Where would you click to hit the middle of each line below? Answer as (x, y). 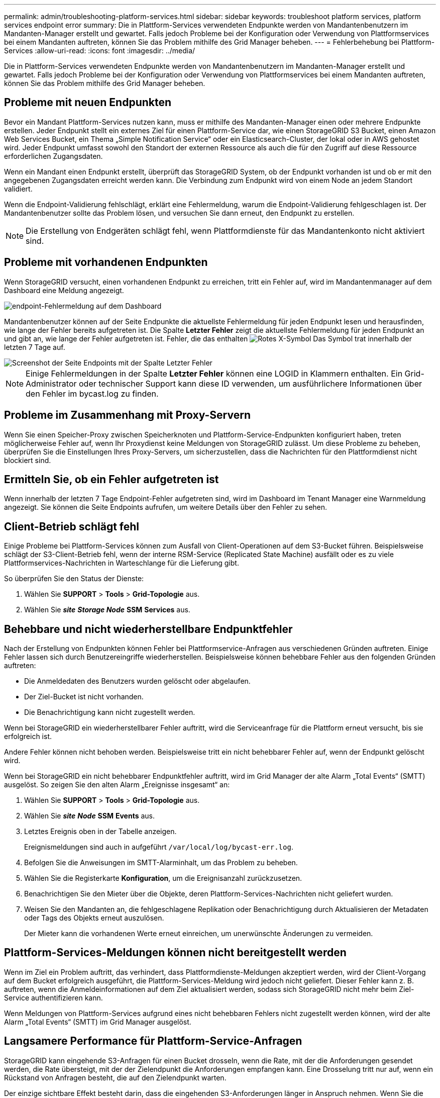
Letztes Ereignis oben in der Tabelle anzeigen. (100, 832)
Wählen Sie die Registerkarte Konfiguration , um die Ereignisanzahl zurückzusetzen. (163, 878)
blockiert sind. (28, 460)
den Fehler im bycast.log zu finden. (92, 393)
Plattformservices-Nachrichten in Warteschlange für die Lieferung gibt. (122, 563)
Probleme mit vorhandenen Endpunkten (106, 262)
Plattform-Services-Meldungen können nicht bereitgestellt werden (175, 953)
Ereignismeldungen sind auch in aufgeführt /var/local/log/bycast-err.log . (159, 847)
